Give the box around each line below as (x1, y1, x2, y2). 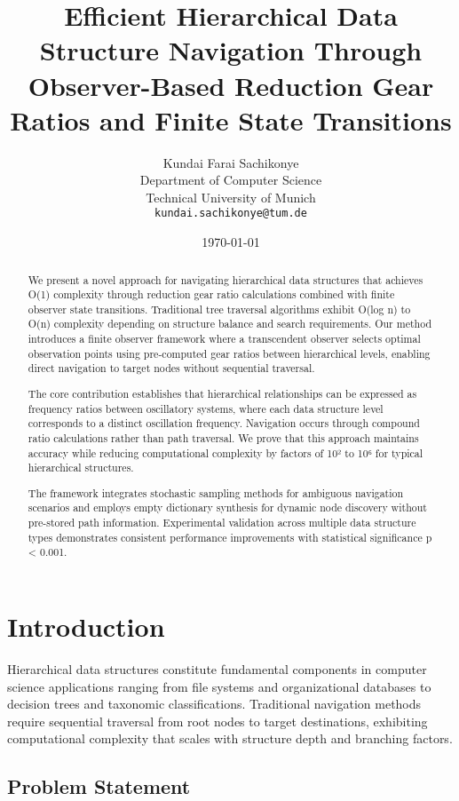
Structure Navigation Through (39, 32, 423, 68)
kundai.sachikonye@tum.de (154, 207, 307, 220)
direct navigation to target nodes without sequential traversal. (28, 361, 315, 376)
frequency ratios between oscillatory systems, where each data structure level (28, 400, 384, 416)
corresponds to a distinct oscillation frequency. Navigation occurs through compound (28, 416, 420, 431)
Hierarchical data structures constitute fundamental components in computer (7, 660, 427, 678)
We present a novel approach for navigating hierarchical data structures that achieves (28, 272, 423, 287)
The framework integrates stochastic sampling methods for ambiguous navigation (28, 485, 404, 500)
